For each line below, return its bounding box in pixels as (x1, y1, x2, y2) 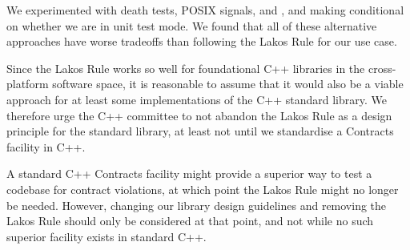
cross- (368, 59, 396, 76)
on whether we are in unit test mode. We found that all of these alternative (6, 17, 377, 34)
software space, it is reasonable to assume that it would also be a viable (52, 75, 404, 92)
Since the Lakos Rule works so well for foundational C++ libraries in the (6, 59, 365, 76)
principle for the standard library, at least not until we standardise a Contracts (6, 123, 394, 139)
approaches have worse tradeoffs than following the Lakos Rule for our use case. (6, 33, 397, 50)
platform (6, 75, 49, 92)
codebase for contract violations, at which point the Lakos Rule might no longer (6, 180, 399, 197)
